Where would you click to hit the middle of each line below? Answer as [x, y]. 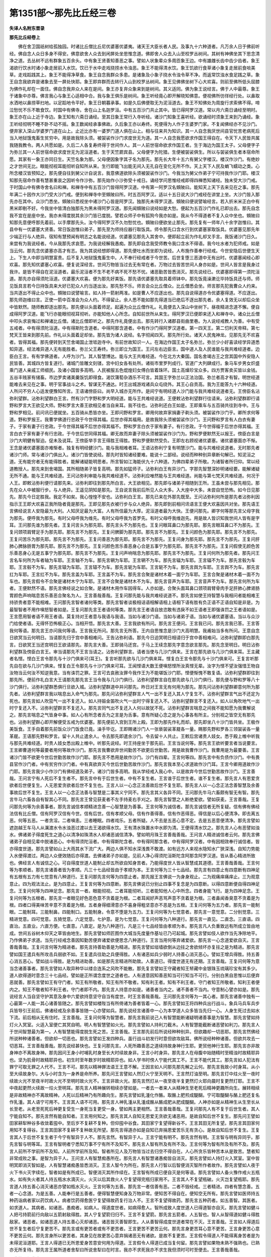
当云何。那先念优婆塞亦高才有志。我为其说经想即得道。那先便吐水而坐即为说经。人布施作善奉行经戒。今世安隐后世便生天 [134, 250]
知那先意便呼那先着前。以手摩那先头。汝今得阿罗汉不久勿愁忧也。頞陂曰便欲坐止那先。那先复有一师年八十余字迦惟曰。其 [134, 222]
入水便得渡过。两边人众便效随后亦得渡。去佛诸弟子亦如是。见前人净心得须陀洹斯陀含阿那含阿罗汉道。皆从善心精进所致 [132, 856]
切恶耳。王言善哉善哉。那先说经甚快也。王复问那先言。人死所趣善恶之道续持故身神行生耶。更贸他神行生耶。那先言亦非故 [134, 1045]
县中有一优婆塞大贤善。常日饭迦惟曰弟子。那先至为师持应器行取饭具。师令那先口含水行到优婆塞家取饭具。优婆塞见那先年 [134, 229]
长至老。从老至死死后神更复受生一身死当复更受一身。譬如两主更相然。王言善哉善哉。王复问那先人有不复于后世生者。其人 [134, 1109]
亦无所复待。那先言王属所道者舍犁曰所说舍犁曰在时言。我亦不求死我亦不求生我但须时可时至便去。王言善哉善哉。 [126, 1250]
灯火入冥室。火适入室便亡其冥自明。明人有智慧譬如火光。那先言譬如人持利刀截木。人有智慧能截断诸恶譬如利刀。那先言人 [134, 1024]
